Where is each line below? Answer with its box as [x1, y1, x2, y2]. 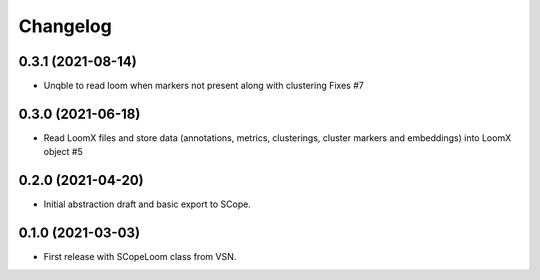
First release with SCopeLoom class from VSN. [43, 251, 237, 263]
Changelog [18, 15, 112, 37]
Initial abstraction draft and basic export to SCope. [43, 198, 252, 210]
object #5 [43, 146, 84, 158]
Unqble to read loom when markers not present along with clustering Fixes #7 [43, 80, 364, 92]
